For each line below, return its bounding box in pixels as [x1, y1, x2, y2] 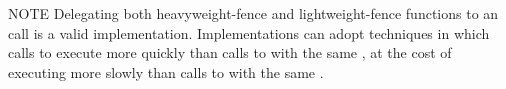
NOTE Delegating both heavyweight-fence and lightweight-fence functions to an [8, 3, 499, 23]
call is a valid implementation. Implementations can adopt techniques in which [8, 22, 490, 43]
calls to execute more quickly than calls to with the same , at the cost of [8, 42, 452, 63]
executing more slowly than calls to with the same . [8, 61, 324, 82]
